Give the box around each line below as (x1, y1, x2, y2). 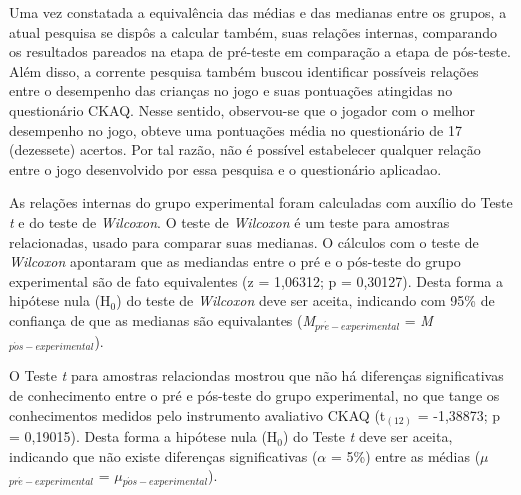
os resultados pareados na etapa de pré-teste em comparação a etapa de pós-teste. (9, 41, 511, 62)
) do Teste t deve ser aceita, (283, 426, 453, 447)
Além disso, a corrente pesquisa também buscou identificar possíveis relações (9, 60, 479, 81)
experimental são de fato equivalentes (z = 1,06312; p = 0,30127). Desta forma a (9, 270, 503, 291)
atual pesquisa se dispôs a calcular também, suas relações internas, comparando (9, 21, 498, 42)
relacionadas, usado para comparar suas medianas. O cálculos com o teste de (9, 231, 479, 252)
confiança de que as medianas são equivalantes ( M (9, 309, 316, 330)
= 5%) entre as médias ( (330, 445, 481, 466)
